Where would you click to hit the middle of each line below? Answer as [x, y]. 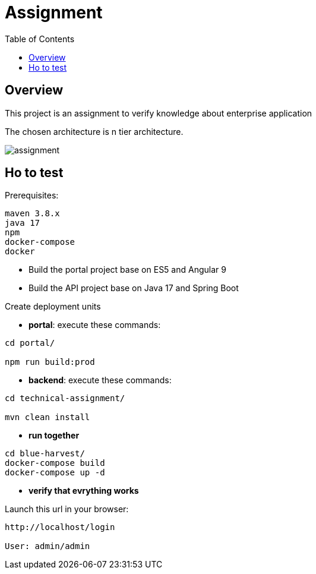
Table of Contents [40, 39]
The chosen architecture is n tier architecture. [94, 131]
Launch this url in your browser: [67, 509]
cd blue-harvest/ [45, 454]
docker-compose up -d [55, 473]
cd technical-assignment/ [65, 398]
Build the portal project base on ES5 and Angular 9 [127, 270]
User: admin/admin [48, 546]
